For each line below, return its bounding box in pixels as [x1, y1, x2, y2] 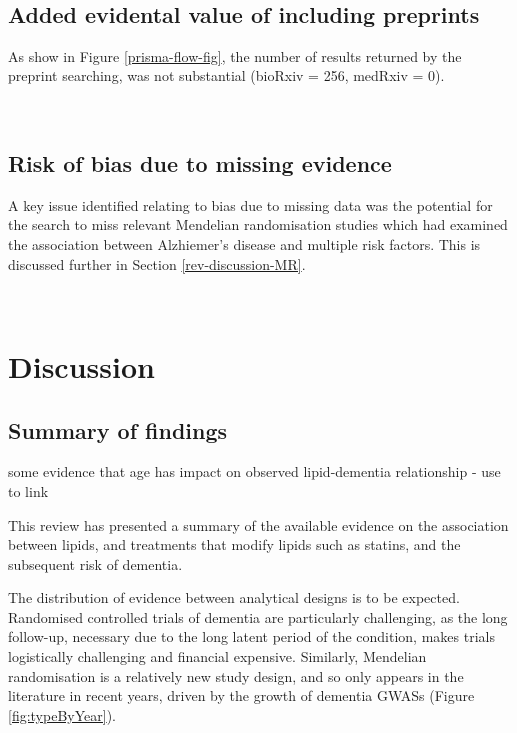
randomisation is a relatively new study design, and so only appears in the [8, 665, 464, 686]
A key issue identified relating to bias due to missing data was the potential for [8, 194, 493, 215]
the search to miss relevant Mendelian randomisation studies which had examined [8, 214, 508, 235]
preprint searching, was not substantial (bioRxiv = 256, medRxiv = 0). [8, 65, 445, 86]
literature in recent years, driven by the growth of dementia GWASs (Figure [8, 685, 475, 706]
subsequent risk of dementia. [8, 553, 183, 574]
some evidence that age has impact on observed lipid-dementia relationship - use [8, 461, 501, 482]
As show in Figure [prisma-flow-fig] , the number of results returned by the [8, 45, 462, 66]
